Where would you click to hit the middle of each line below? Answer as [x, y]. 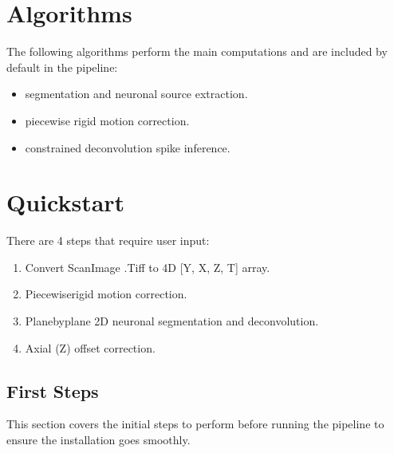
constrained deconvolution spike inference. [128, 147]
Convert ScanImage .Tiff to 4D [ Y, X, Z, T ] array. [148, 267]
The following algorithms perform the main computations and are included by [197, 51]
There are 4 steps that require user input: [108, 240]
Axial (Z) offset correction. [90, 347]
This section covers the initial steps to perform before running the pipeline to [195, 424]
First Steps [53, 390]
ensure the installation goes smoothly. [98, 439]
